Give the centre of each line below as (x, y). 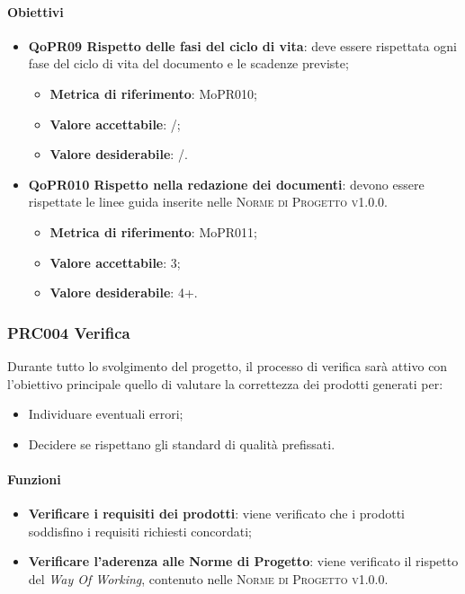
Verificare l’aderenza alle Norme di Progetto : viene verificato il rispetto (243, 561)
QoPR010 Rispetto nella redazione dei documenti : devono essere (226, 184)
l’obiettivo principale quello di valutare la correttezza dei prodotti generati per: (225, 383)
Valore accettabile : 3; (115, 262)
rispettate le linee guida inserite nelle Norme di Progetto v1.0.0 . (208, 202)
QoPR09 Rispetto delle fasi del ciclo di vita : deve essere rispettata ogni (242, 45)
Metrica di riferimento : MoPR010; (153, 93)
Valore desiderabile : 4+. (124, 293)
